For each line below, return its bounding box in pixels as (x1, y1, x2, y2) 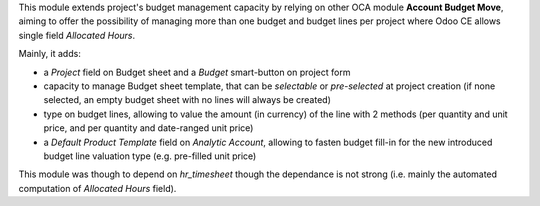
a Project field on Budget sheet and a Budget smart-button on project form (43, 66, 351, 78)
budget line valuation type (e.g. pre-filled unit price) (43, 150, 257, 162)
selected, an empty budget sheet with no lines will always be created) (43, 94, 332, 106)
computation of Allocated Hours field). (18, 182, 177, 194)
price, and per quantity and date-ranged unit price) (43, 122, 254, 134)
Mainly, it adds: (18, 48, 82, 60)
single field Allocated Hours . (18, 29, 136, 41)
